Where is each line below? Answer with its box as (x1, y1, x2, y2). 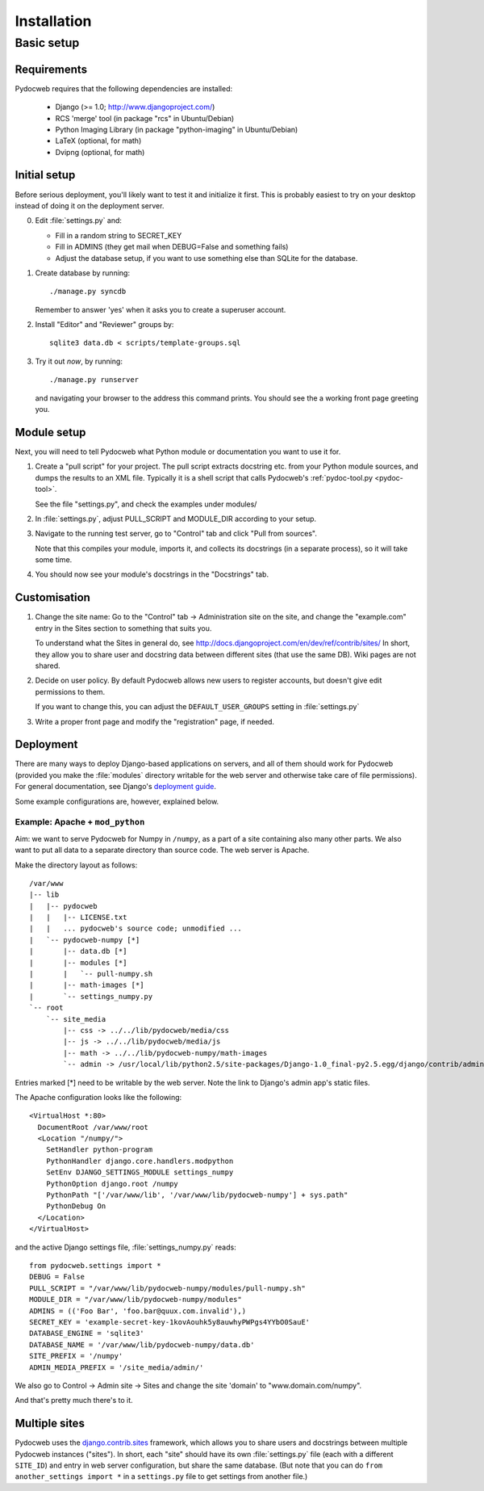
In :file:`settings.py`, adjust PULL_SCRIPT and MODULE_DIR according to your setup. (35, 514, 317, 523)
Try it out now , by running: (35, 356, 123, 366)
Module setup (15, 425, 86, 439)
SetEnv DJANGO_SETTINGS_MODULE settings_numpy (45, 1168, 234, 1177)
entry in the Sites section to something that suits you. (35, 623, 212, 633)
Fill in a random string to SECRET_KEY (55, 230, 182, 240)
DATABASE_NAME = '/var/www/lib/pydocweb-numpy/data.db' (29, 1340, 255, 1349)
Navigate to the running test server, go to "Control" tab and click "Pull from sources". (35, 529, 318, 539)
